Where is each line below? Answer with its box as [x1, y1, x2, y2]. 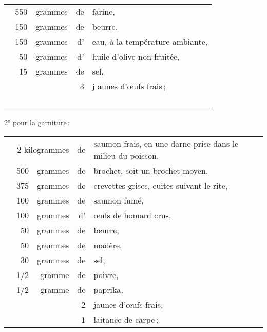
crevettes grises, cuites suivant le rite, [93, 179, 228, 191]
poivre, [93, 268, 119, 281]
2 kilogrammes [17, 143, 69, 156]
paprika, [93, 283, 123, 296]
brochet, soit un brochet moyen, [93, 164, 208, 176]
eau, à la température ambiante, [92, 35, 208, 47]
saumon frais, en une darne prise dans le [93, 137, 239, 150]
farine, [92, 6, 115, 17]
